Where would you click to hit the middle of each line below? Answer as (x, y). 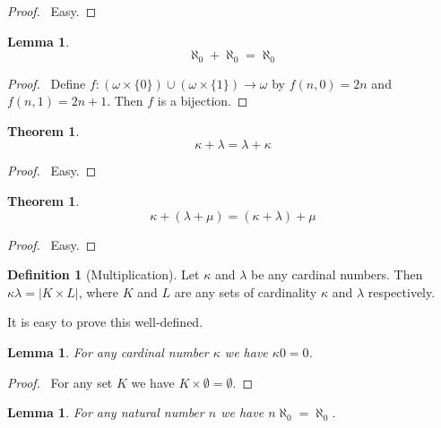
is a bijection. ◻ (203, 101)
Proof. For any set (60, 382)
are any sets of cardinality (246, 291)
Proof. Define (47, 83)
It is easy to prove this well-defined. (105, 322)
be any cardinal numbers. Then (337, 274)
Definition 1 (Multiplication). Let (104, 274)
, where (99, 291)
